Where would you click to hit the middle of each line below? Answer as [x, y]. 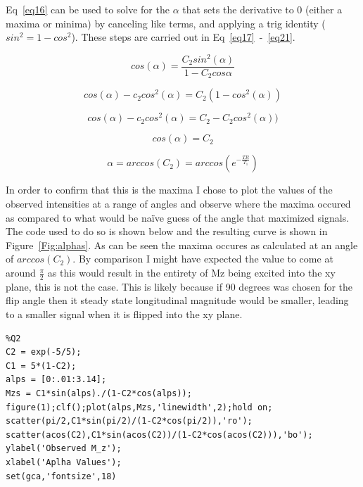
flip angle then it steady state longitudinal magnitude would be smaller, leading [177, 300]
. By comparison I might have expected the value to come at [203, 259]
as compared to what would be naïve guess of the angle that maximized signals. [178, 217]
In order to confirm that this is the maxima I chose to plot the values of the [169, 190]
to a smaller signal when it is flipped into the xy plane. [124, 314]
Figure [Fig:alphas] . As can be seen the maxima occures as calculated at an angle [182, 245]
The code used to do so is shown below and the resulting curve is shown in [167, 231]
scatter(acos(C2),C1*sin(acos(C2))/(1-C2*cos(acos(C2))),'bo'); [159, 435]
